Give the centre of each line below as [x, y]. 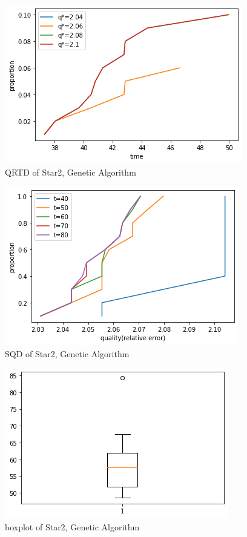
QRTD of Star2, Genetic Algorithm [71, 172]
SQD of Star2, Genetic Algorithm [67, 353]
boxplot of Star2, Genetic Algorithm [72, 526]
